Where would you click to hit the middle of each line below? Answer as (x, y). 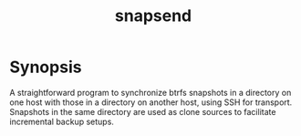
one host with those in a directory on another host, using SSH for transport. (151, 102)
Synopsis (46, 67)
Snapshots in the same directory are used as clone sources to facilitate (143, 111)
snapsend (153, 16)
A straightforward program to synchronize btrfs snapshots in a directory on (150, 92)
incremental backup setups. (62, 121)
